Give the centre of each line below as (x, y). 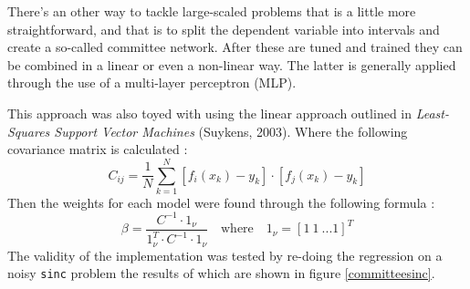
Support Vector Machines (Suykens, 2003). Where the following (231, 131)
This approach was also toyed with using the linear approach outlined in (210, 113)
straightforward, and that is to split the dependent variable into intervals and (224, 29)
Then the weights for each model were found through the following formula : (221, 202)
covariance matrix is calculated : (98, 149)
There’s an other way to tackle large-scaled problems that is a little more (212, 11)
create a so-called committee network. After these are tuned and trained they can (235, 47)
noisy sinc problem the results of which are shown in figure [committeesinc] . (221, 273)
